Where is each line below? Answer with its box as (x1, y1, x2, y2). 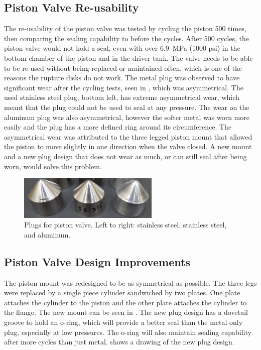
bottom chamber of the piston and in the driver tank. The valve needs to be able (4, 52, 253, 63)
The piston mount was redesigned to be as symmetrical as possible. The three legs (4, 277, 257, 288)
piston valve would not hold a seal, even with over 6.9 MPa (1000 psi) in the (4, 43, 240, 53)
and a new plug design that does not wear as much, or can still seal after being (4, 151, 247, 161)
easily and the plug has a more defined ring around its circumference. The (4, 122, 232, 132)
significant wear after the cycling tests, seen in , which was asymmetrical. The (4, 82, 243, 92)
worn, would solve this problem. (4, 161, 102, 171)
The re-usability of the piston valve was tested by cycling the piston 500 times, (4, 23, 246, 34)
